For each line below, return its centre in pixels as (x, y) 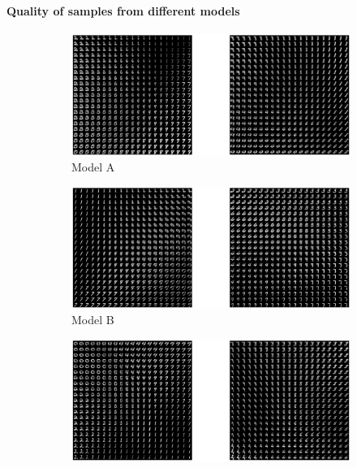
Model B (93, 320)
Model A (93, 167)
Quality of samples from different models (123, 10)
